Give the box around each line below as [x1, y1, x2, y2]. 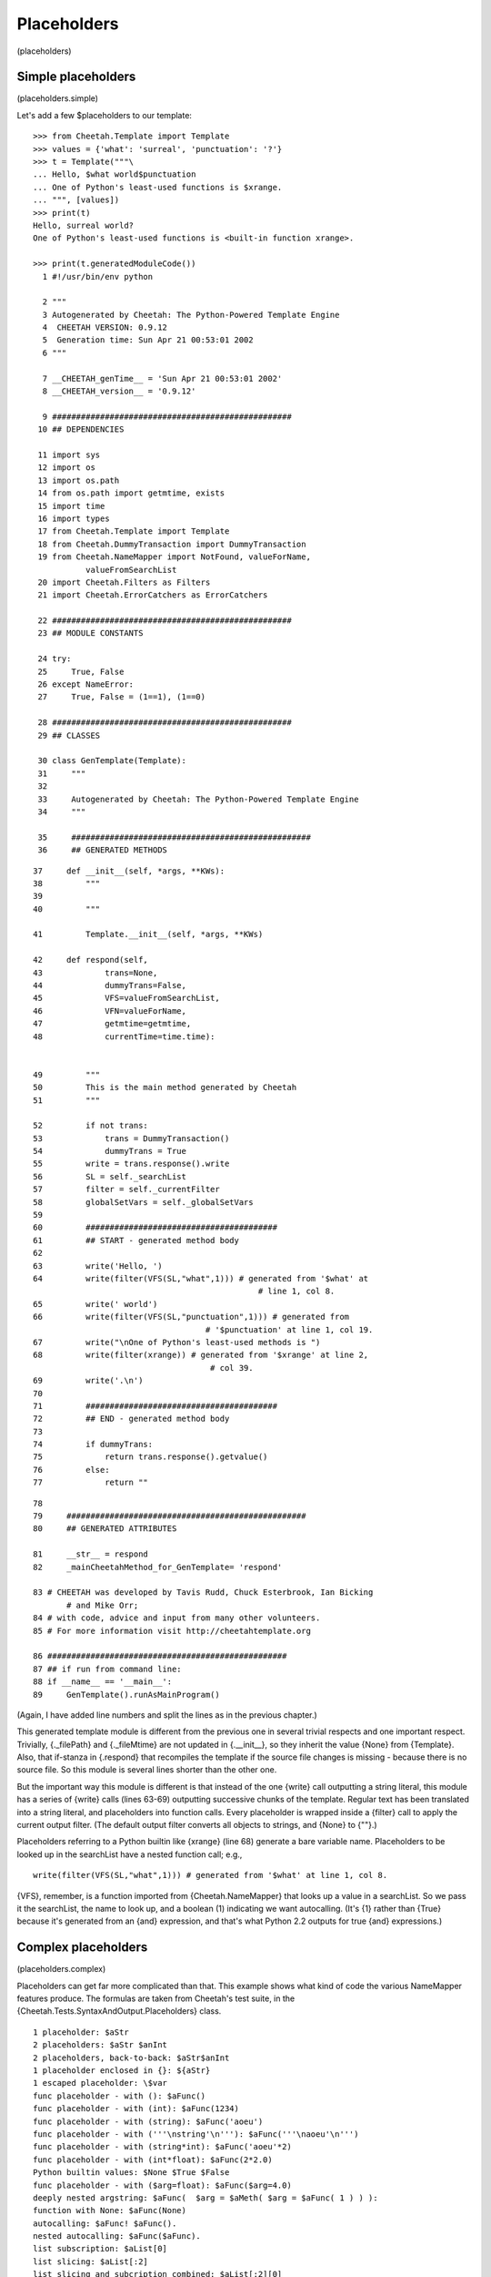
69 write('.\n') [33, 1375, 144, 1386]
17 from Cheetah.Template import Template [37, 526, 230, 536]
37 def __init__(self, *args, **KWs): [33, 865, 225, 876]
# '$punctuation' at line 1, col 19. [205, 1324, 374, 1334]
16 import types [37, 513, 110, 524]
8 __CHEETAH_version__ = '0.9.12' [42, 386, 196, 396]
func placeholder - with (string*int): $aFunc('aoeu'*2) [33, 2141, 293, 2152]
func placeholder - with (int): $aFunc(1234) [33, 2104, 240, 2114]
